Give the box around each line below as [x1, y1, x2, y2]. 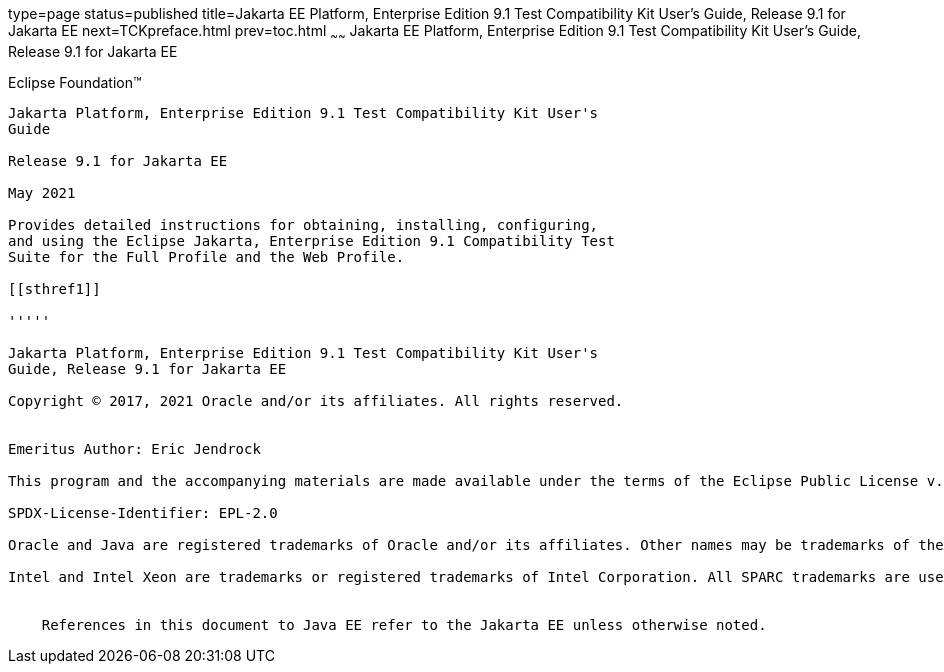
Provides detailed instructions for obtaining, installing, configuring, [8, 216, 599, 233]
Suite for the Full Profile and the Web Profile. [8, 248, 405, 265]
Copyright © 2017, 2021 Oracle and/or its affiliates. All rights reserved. [8, 392, 624, 409]
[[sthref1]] [8, 280, 101, 297]
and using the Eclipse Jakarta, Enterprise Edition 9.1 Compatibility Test [8, 232, 615, 249]
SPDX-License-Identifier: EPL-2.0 [8, 504, 278, 521]
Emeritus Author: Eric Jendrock [8, 440, 261, 457]
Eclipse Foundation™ [8, 73, 142, 91]
